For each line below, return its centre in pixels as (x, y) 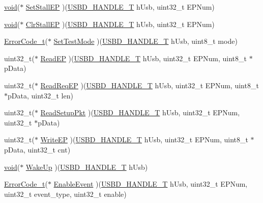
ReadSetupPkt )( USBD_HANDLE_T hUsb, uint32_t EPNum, (140, 112)
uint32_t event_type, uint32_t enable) (65, 194)
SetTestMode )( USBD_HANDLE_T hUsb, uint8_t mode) (145, 41)
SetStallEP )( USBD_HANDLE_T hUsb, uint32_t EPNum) (120, 7)
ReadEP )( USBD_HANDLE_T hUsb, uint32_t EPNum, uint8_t (143, 58)
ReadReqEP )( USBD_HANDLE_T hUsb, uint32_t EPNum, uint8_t (150, 85)
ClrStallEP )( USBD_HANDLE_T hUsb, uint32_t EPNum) (120, 24)
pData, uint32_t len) (40, 95)
